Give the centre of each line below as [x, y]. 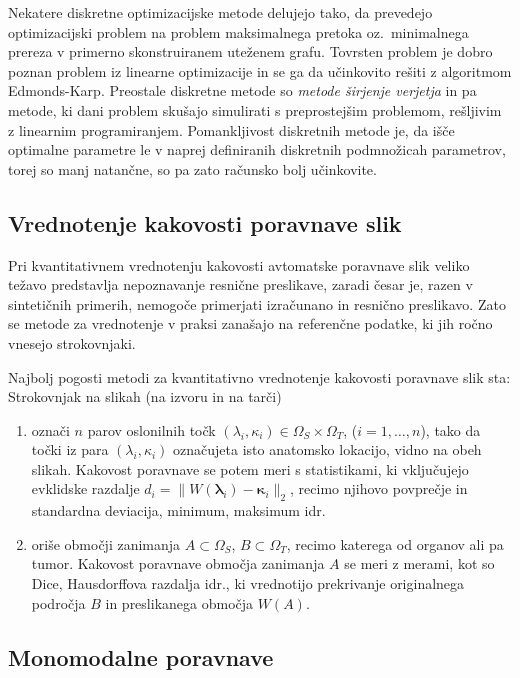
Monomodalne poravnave [141, 656]
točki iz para [70, 449]
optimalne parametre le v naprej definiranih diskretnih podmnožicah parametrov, [257, 149]
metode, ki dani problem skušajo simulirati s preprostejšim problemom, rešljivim [255, 109]
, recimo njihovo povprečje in [379, 488]
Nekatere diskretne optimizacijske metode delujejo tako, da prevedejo [220, 12]
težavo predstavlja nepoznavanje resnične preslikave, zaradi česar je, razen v [240, 284]
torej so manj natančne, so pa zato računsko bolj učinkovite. [192, 168]
